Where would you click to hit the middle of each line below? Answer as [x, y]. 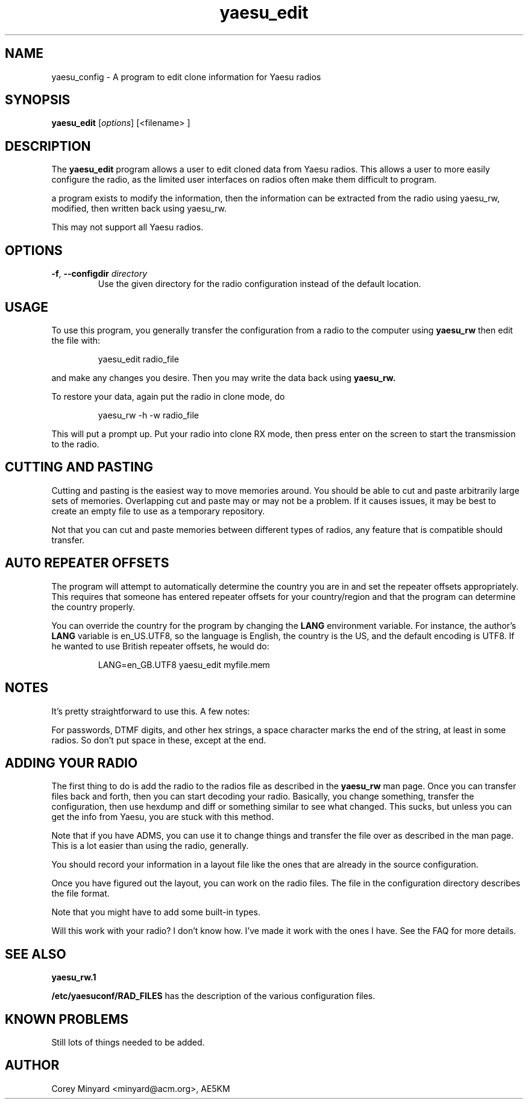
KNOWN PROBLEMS [67, 1019]
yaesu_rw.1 [74, 977]
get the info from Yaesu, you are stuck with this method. [162, 817]
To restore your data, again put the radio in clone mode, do [168, 396]
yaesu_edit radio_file [138, 359]
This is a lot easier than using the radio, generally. [150, 846]
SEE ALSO [36, 954]
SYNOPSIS [38, 100]
